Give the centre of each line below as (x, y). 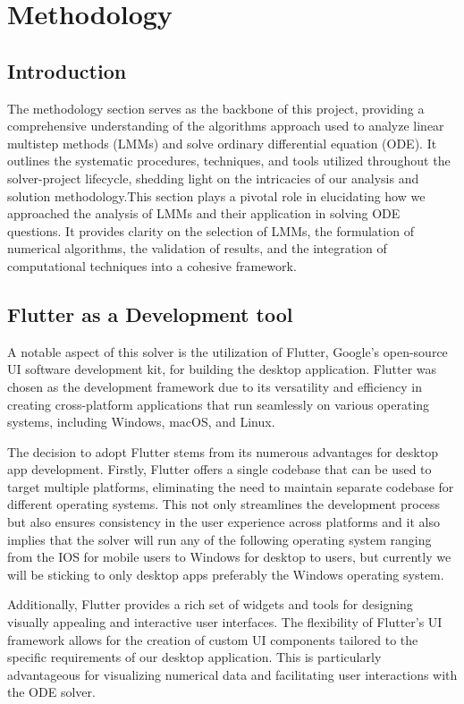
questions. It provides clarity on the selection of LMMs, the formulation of (211, 230)
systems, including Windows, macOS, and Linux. (141, 422)
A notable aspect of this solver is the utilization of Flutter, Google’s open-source (228, 351)
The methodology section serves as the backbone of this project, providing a (216, 108)
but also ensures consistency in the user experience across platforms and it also (224, 522)
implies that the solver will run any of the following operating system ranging (219, 539)
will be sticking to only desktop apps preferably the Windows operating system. (226, 574)
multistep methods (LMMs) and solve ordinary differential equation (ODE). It (222, 143)
